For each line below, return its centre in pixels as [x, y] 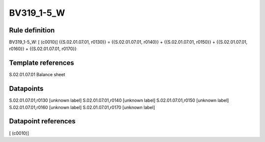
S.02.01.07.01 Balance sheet [37, 75]
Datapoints [26, 89]
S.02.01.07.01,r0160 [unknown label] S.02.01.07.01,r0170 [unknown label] [82, 107]
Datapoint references [42, 121]
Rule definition [32, 30]
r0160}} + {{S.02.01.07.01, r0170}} [43, 49]
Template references [42, 63]
